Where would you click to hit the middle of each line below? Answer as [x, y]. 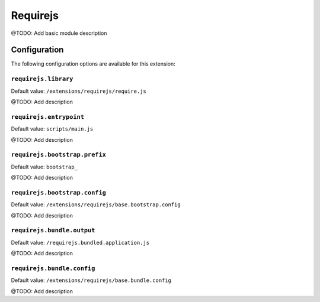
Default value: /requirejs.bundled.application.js [80, 242]
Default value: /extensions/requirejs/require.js [79, 91]
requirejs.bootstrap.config [59, 192]
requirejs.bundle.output [53, 230]
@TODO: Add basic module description [59, 33]
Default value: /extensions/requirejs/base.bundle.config [91, 280]
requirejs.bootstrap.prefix [59, 155]
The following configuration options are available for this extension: [93, 64]
